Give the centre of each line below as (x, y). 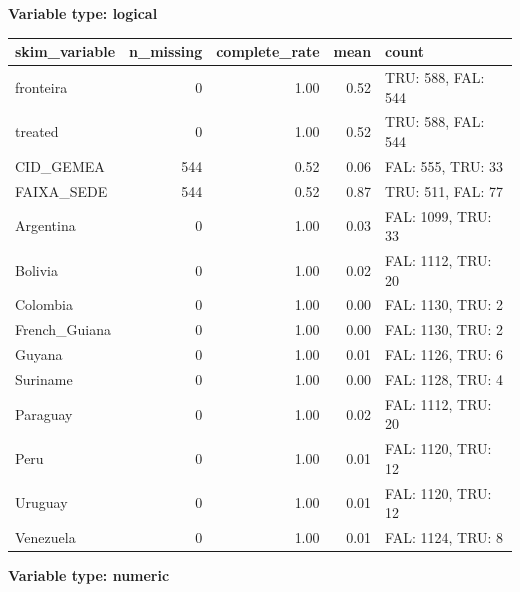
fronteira (41, 86)
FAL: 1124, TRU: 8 (444, 537)
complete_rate (268, 51)
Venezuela (45, 537)
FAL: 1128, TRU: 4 (444, 378)
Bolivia (36, 269)
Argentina (45, 225)
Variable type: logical (83, 13)
